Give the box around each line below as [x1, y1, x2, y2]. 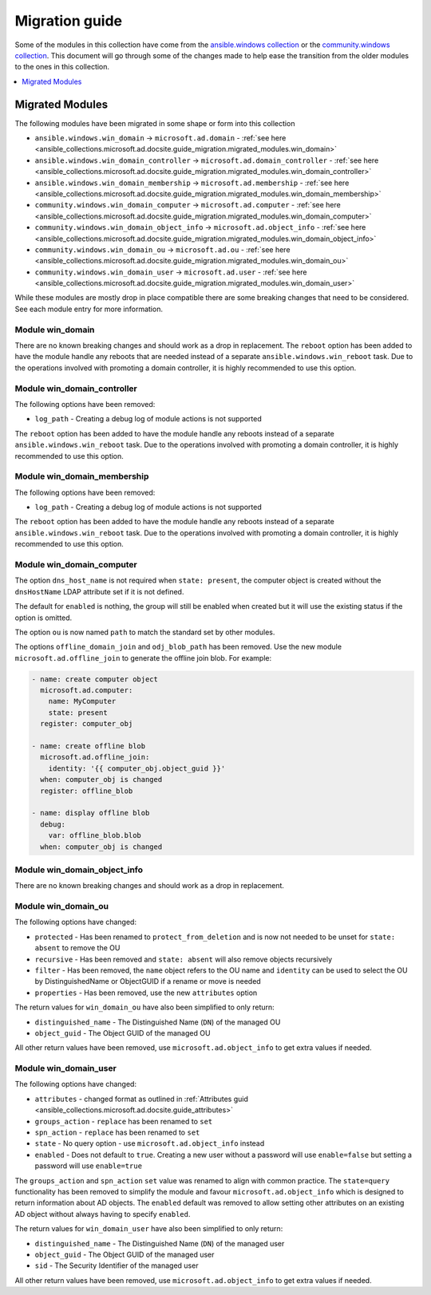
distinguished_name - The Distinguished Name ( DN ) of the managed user [34, 1238, 285, 1248]
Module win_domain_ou [14, 901, 109, 912]
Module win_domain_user [14, 1063, 117, 1074]
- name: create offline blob [31, 742, 146, 751]
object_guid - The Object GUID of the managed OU [34, 1028, 211, 1037]
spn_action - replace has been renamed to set [34, 1127, 200, 1137]
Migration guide [14, 12, 123, 30]
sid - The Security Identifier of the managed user [34, 1261, 199, 1270]
